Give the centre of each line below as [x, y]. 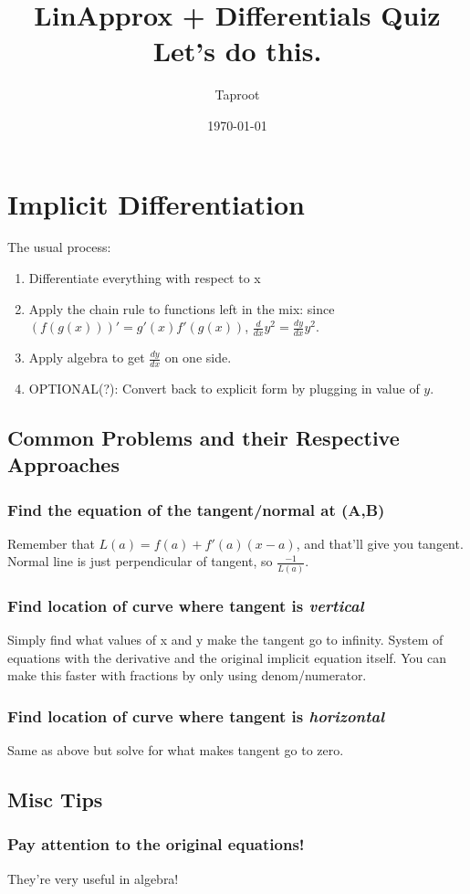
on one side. [198, 358]
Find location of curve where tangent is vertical [186, 605]
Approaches [63, 464]
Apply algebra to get [87, 358]
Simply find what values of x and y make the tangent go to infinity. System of [225, 639]
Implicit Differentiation [157, 203]
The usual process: [59, 247]
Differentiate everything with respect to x [145, 278]
